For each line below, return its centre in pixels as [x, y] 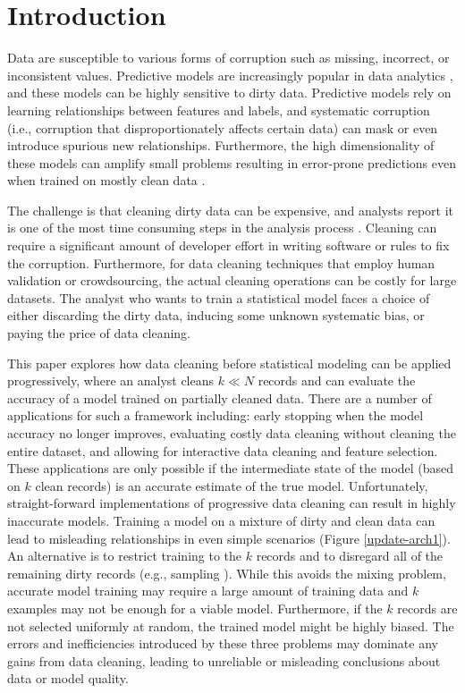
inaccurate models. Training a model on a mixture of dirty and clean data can [221, 520]
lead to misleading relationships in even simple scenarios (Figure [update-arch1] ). [229, 538]
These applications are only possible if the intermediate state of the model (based [231, 468]
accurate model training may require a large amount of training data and [208, 591]
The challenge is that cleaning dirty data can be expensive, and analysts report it [230, 210]
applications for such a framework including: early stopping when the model [216, 415]
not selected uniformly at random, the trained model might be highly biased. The [231, 625]
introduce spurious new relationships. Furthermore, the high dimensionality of [221, 145]
